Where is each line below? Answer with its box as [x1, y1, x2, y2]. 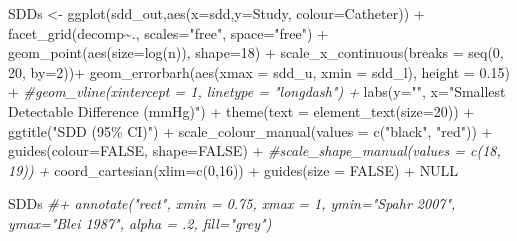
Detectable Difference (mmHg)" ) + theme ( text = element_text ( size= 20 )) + [8, 100, 475, 121]
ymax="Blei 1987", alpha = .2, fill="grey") [8, 212, 272, 233]
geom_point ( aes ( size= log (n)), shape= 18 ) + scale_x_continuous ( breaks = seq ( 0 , [8, 42, 504, 63]
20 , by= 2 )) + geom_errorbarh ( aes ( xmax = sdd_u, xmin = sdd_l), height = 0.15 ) [8, 61, 510, 82]
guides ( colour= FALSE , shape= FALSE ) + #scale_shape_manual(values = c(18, [8, 140, 501, 161]
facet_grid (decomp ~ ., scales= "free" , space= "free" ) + [8, 22, 329, 43]
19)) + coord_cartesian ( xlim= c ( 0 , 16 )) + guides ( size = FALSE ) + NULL [8, 159, 459, 180]
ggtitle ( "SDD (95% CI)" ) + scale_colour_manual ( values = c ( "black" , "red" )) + [8, 120, 493, 141]
